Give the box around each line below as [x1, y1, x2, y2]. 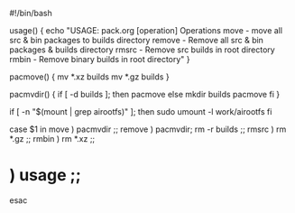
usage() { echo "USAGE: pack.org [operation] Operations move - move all [9, 25, 282, 35]
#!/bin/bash [9, 8, 52, 18]
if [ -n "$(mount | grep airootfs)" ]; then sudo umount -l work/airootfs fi [9, 106, 272, 116]
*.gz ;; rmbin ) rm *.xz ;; [9, 134, 96, 144]
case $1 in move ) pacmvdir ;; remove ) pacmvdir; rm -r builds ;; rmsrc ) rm [9, 124, 287, 134]
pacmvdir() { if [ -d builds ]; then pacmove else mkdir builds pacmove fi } [9, 89, 281, 99]
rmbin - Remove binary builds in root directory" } [9, 54, 190, 64]
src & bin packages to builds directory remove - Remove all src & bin [9, 35, 264, 45]
